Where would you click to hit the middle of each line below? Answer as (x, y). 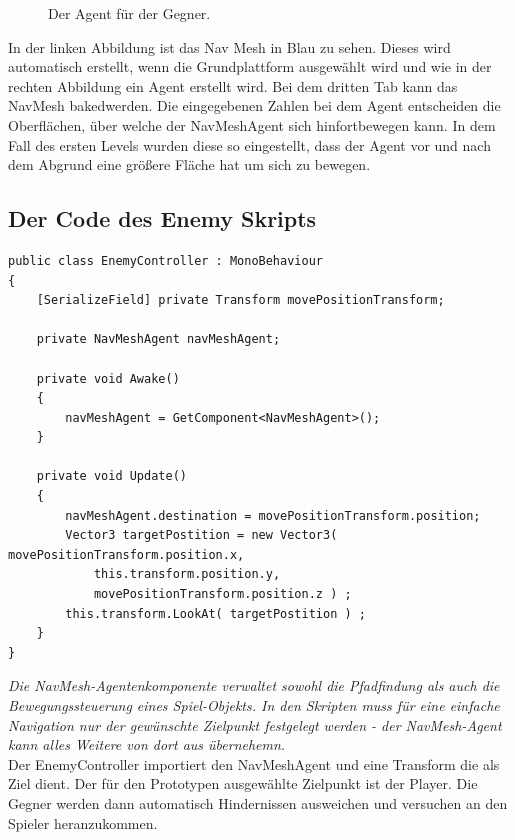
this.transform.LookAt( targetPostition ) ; (215, 613)
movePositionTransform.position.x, (126, 554)
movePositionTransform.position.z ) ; (222, 594)
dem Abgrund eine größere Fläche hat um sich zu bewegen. (189, 164)
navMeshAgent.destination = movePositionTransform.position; (273, 515)
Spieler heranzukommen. (83, 822)
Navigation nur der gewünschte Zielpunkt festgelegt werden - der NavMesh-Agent (255, 724)
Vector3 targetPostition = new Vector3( (201, 535)
